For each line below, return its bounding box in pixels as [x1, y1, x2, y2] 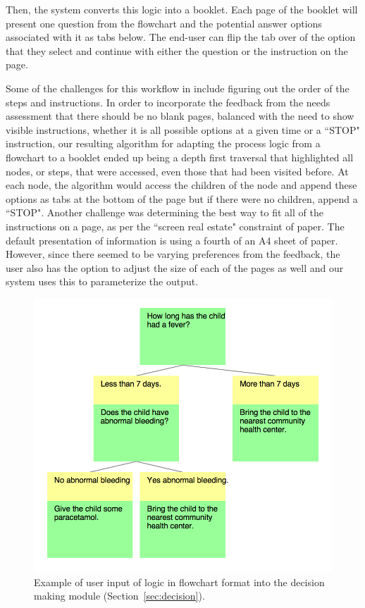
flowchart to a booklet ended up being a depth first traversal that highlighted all [6, 149, 354, 164]
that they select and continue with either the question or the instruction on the [6, 43, 348, 58]
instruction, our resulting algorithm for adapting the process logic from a [6, 136, 321, 151]
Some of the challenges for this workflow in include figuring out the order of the [6, 80, 349, 95]
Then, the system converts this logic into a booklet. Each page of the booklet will [6, 2, 358, 16]
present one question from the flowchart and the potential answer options [6, 15, 322, 30]
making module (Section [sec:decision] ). [34, 588, 205, 603]
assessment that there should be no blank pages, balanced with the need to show [6, 108, 354, 123]
